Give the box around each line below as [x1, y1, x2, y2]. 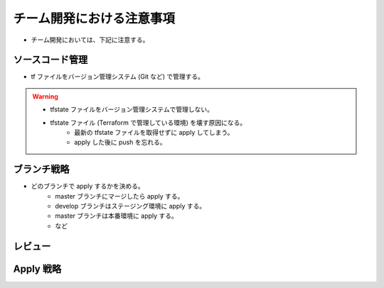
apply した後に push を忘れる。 [74, 138, 166, 147]
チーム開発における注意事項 [13, 11, 176, 26]
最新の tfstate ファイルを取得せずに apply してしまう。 [74, 128, 234, 137]
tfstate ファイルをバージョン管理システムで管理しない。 [50, 105, 213, 113]
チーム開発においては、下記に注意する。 [31, 35, 149, 44]
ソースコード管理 [13, 54, 88, 66]
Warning [32, 92, 58, 101]
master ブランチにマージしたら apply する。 [55, 192, 184, 200]
